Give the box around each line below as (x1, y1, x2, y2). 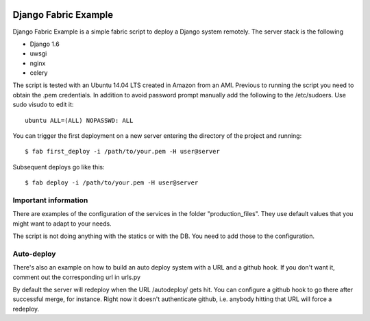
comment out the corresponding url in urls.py (12, 273, 140, 281)
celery (29, 69, 48, 77)
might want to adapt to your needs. (12, 219, 112, 228)
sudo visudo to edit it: (12, 100, 74, 109)
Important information (12, 195, 88, 205)
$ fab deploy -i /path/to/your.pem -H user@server (25, 179, 199, 187)
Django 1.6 (29, 40, 60, 48)
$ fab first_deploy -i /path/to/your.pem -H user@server (25, 147, 221, 156)
